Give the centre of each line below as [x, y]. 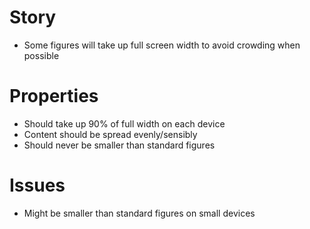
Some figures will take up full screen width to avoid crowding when [162, 45]
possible [41, 55]
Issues [37, 185]
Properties [54, 96]
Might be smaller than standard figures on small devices [139, 213]
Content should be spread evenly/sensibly [110, 134]
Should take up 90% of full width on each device [124, 123]
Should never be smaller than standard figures [119, 145]
